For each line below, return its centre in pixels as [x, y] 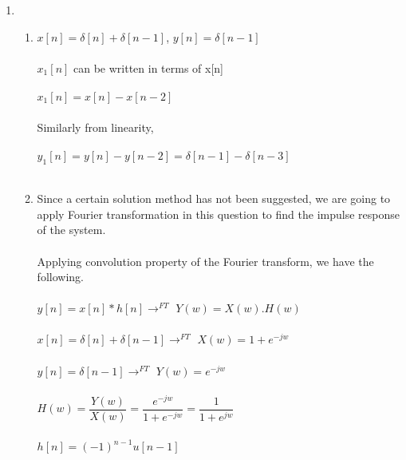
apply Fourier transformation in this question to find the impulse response [218, 214]
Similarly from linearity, [95, 127]
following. [60, 277]
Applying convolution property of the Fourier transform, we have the [205, 261]
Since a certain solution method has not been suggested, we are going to [214, 198]
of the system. [71, 230]
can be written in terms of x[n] [149, 67]
